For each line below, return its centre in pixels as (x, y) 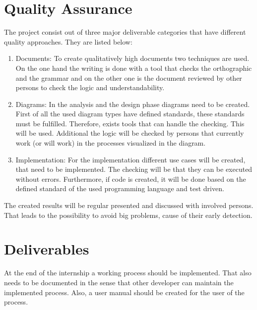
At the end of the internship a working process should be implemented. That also (128, 273)
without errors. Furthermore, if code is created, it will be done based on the (131, 179)
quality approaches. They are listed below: (68, 41)
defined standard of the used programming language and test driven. (120, 188)
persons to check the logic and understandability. (90, 87)
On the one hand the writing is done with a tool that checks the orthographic (134, 68)
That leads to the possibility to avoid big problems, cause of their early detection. (128, 215)
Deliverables (47, 249)
